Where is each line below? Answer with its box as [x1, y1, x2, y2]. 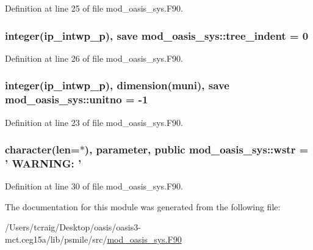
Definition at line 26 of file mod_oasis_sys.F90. [5, 51, 183, 64]
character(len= [5, 142, 80, 157]
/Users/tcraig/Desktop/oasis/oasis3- [5, 221, 141, 233]
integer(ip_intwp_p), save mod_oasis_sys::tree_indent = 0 [5, 28, 309, 43]
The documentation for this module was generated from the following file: [5, 200, 281, 213]
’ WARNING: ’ [5, 155, 82, 171]
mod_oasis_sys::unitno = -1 [5, 92, 148, 107]
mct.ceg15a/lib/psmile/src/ [5, 233, 107, 246]
